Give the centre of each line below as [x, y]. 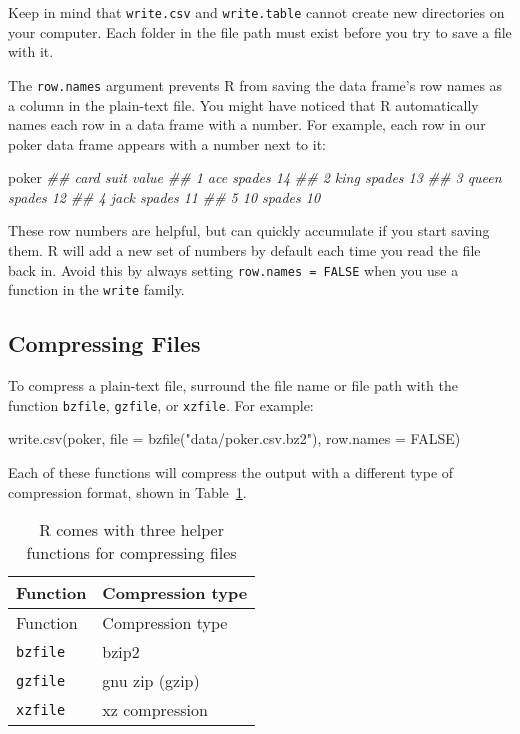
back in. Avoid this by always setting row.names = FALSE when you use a [233, 269]
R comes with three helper [131, 530]
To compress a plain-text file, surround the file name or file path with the [233, 385]
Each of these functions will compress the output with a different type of [231, 472]
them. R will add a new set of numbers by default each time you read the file [244, 250]
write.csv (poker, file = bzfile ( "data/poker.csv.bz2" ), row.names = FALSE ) [234, 438]
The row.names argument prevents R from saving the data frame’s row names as [255, 84]
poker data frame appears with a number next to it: [167, 143]
